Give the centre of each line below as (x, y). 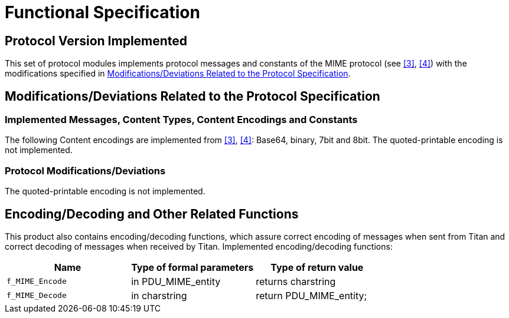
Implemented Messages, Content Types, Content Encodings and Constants (181, 120)
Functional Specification (102, 12)
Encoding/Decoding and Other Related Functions (152, 214)
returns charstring (296, 281)
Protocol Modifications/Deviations (85, 170)
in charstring (159, 295)
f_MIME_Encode (37, 281)
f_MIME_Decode (37, 296)
